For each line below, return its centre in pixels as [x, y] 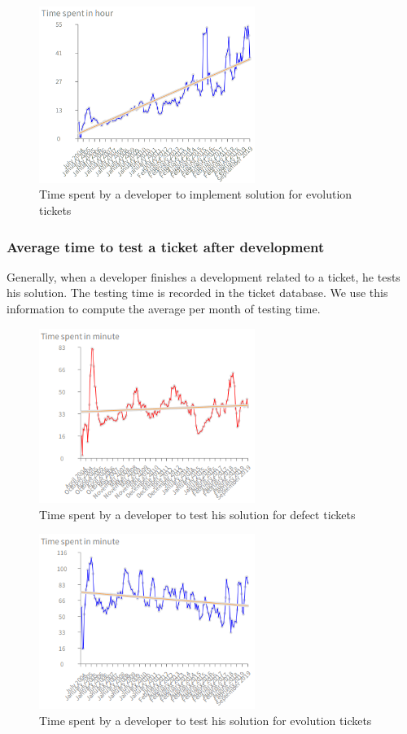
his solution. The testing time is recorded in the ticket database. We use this [197, 293]
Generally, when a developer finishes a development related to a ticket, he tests [203, 276]
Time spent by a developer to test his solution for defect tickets [197, 514]
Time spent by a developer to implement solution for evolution [196, 194]
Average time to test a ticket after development [166, 246]
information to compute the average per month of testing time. [164, 308]
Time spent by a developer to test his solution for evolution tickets [206, 720]
